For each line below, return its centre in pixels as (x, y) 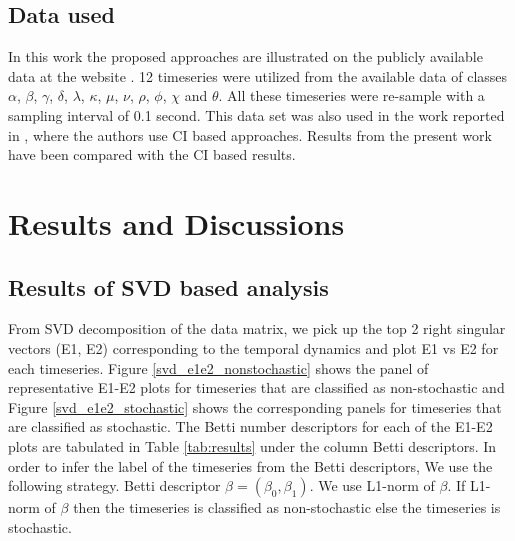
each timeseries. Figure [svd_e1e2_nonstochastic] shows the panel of (218, 367)
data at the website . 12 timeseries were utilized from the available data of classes (258, 75)
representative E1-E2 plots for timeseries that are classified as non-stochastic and (256, 387)
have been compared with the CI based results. (152, 154)
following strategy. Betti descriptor (114, 485)
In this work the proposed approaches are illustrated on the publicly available (245, 56)
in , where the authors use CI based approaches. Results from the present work (250, 134)
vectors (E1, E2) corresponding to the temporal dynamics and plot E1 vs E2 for (253, 347)
